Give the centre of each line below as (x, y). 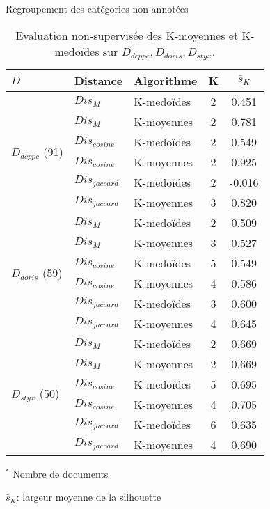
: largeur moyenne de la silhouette (89, 497)
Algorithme (166, 80)
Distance (98, 80)
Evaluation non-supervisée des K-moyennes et (127, 35)
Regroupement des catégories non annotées (97, 8)
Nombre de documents (61, 473)
